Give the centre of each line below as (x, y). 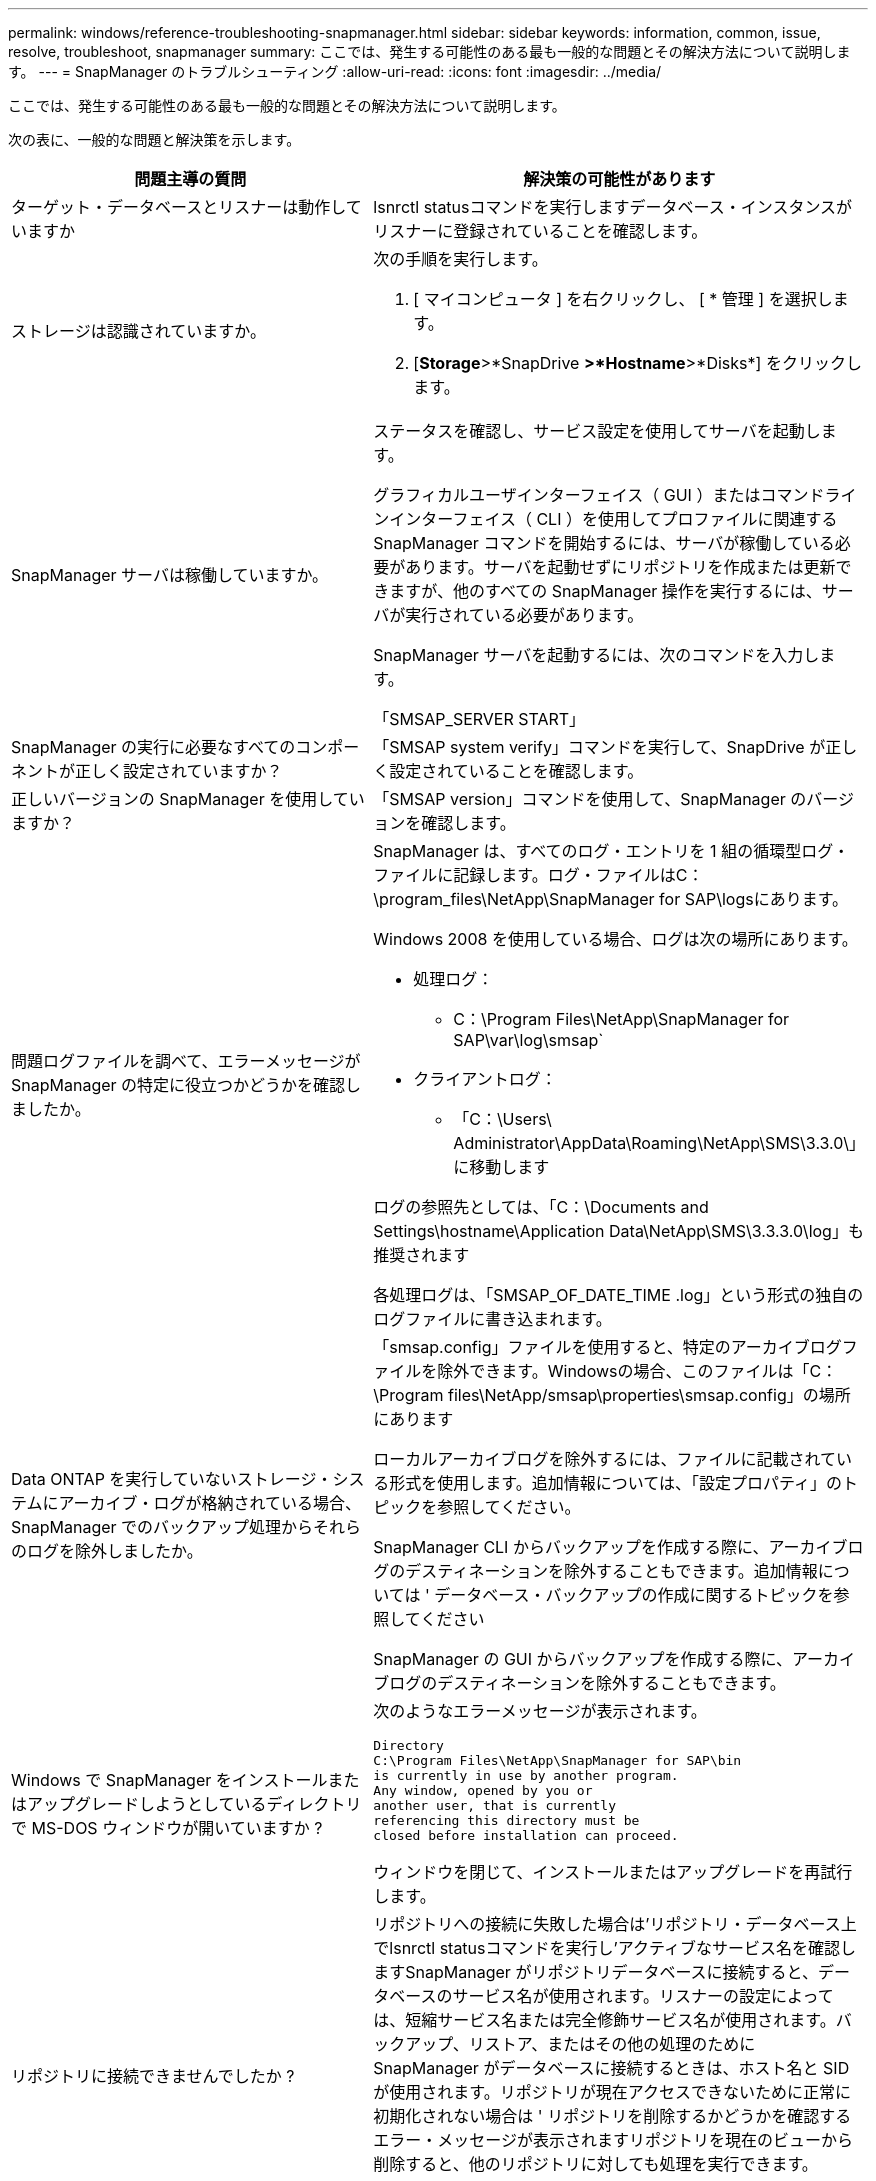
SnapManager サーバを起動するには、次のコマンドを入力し (596, 655)
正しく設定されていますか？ (179, 771)
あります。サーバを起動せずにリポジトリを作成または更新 (620, 567)
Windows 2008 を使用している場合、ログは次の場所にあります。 (615, 939)
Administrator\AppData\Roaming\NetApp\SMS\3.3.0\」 (659, 1143)
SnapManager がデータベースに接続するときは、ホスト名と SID (611, 2068)
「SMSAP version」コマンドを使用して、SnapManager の (590, 799)
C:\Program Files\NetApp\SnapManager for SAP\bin (557, 1760)
